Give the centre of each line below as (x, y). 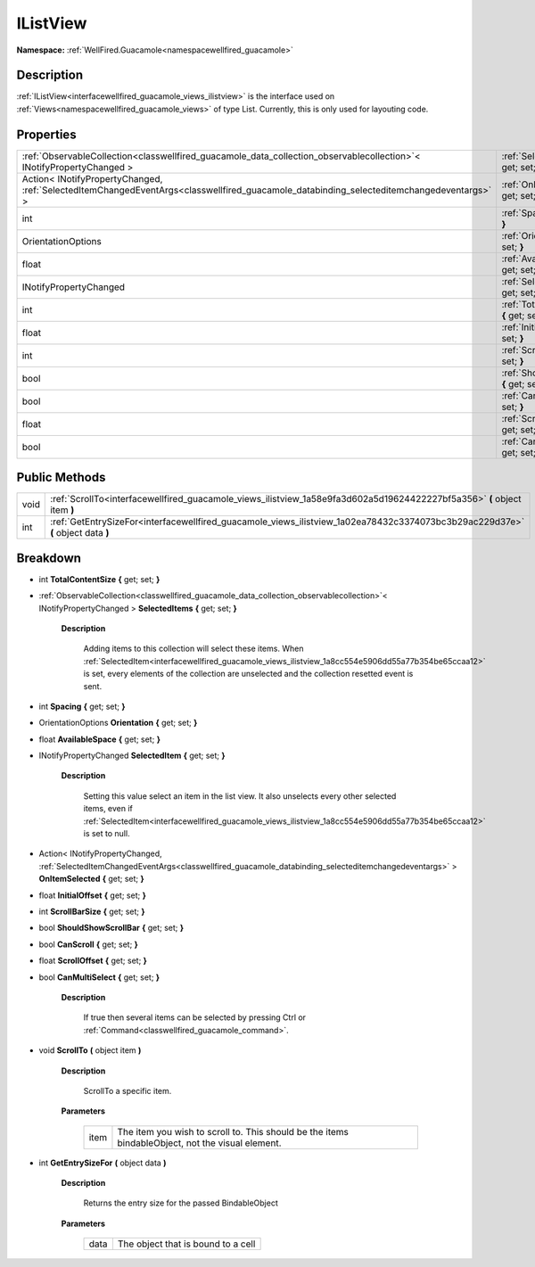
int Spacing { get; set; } (82, 706)
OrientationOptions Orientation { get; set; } (118, 723)
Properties (46, 134)
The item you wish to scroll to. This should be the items (233, 1131)
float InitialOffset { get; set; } (92, 895)
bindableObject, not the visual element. (199, 1143)
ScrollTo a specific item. (128, 1090)
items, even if (108, 809)
